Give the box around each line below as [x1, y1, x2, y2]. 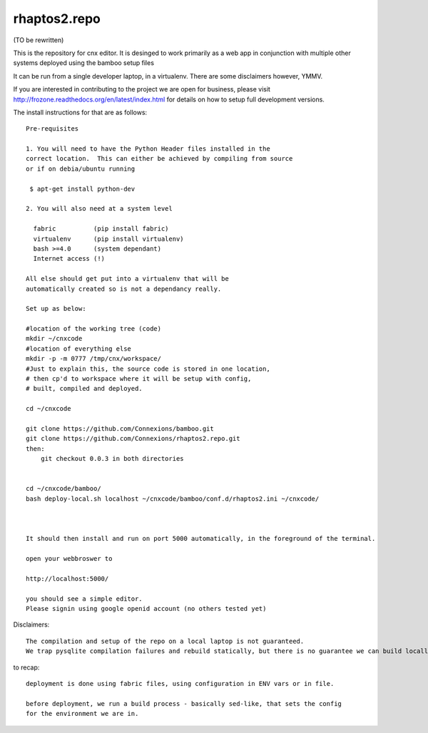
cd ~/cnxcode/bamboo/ [26, 484, 101, 493]
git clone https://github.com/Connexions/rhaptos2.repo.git [26, 434, 240, 443]
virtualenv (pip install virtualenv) [33, 234, 185, 243]
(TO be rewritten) [13, 36, 64, 44]
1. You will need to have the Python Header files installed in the [26, 145, 270, 153]
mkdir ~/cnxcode [26, 334, 83, 343]
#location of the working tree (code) [26, 325, 162, 333]
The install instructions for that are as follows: [13, 108, 148, 116]
